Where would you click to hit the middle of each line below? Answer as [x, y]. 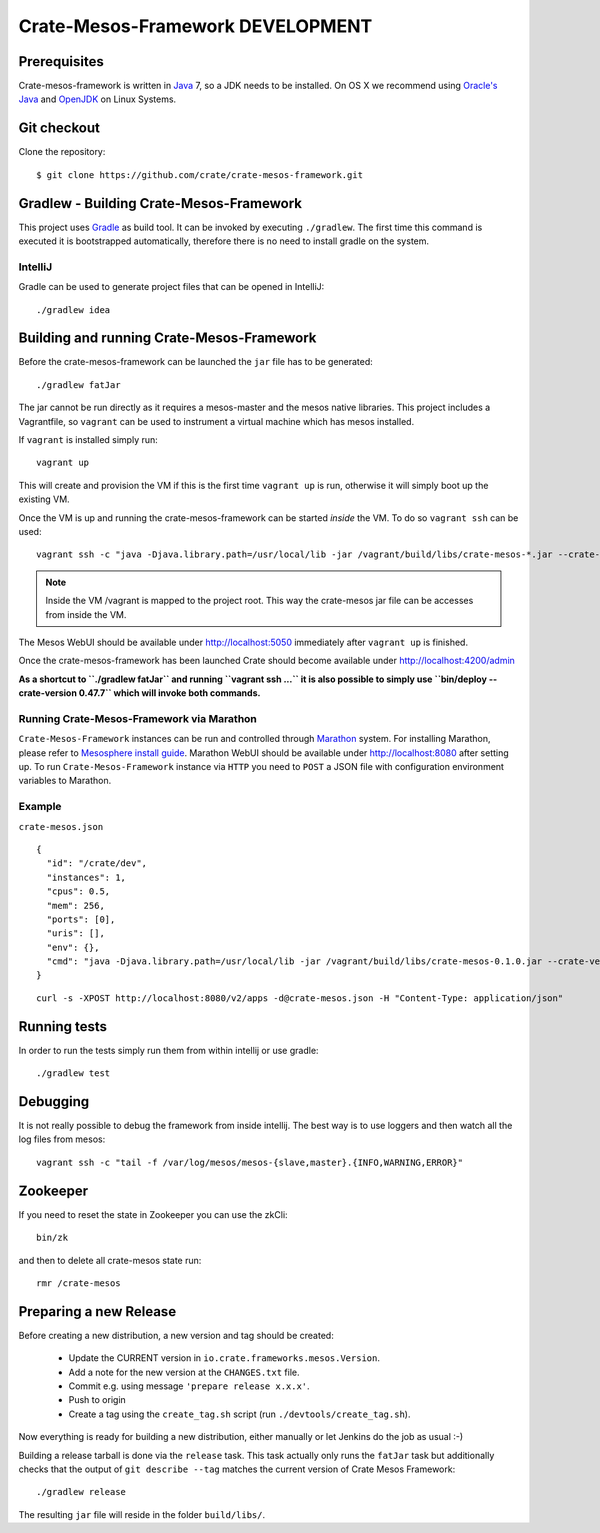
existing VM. [44, 499]
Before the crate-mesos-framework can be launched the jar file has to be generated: [196, 362]
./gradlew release [81, 1492]
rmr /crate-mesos [78, 1283]
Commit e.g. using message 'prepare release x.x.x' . [189, 1386]
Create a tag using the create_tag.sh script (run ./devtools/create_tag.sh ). [239, 1414]
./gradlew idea [73, 309]
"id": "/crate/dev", [97, 863]
